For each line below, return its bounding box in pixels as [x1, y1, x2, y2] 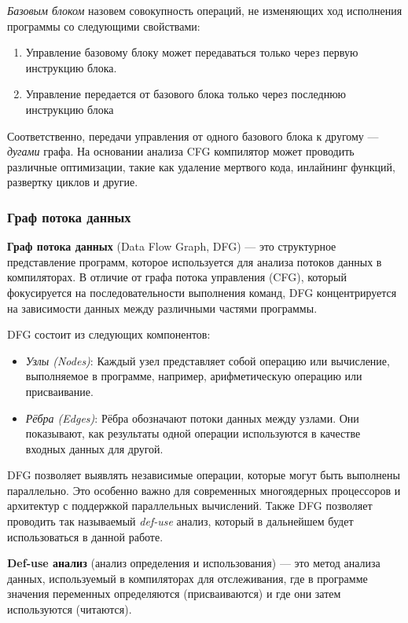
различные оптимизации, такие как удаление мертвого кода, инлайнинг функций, [7, 158, 395, 174]
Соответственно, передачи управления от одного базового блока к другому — [7, 127, 379, 144]
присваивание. [25, 383, 94, 399]
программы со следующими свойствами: [7, 17, 200, 34]
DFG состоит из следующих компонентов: [7, 326, 211, 343]
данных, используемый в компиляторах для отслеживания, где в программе [7, 570, 368, 586]
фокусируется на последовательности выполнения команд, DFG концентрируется [7, 284, 397, 300]
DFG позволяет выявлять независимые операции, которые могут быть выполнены [7, 467, 400, 483]
